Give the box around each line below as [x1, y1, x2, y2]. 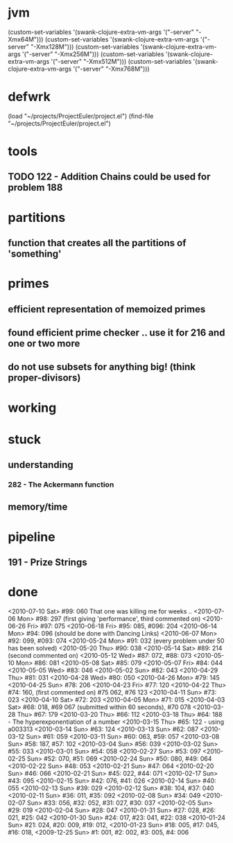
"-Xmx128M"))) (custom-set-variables [31, 42, 139, 51]
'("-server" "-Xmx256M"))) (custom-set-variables [21, 50, 164, 58]
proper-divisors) [8, 372, 81, 384]
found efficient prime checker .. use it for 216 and [8, 327, 225, 338]
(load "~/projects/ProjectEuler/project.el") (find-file [8, 112, 154, 120]
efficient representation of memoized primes [8, 303, 206, 315]
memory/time [8, 501, 68, 513]
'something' [8, 248, 62, 260]
